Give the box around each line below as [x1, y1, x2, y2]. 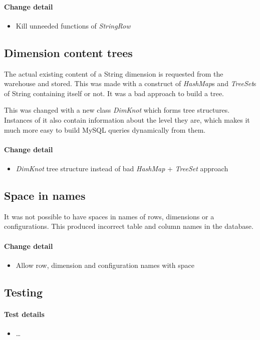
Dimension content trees [4, 45, 133, 60]
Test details [4, 308, 45, 319]
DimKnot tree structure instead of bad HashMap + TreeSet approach [16, 163, 228, 173]
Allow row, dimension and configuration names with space [16, 259, 194, 270]
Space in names [4, 187, 86, 203]
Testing [4, 284, 43, 299]
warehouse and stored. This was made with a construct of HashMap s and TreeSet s [4, 78, 256, 89]
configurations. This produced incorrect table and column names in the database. [4, 221, 253, 231]
